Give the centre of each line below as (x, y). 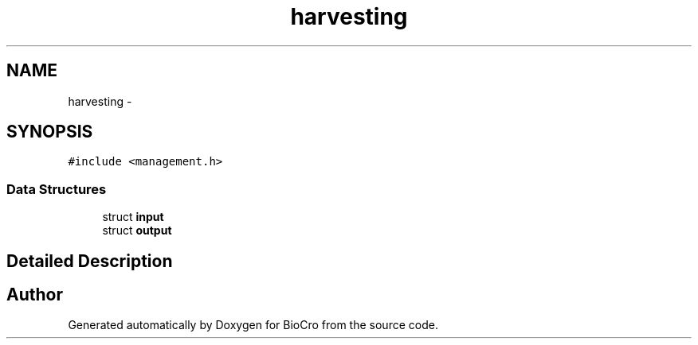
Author (35, 295)
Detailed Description (90, 261)
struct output (137, 231)
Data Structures (57, 189)
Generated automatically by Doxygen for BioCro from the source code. (253, 325)
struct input (133, 217)
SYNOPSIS (50, 132)
